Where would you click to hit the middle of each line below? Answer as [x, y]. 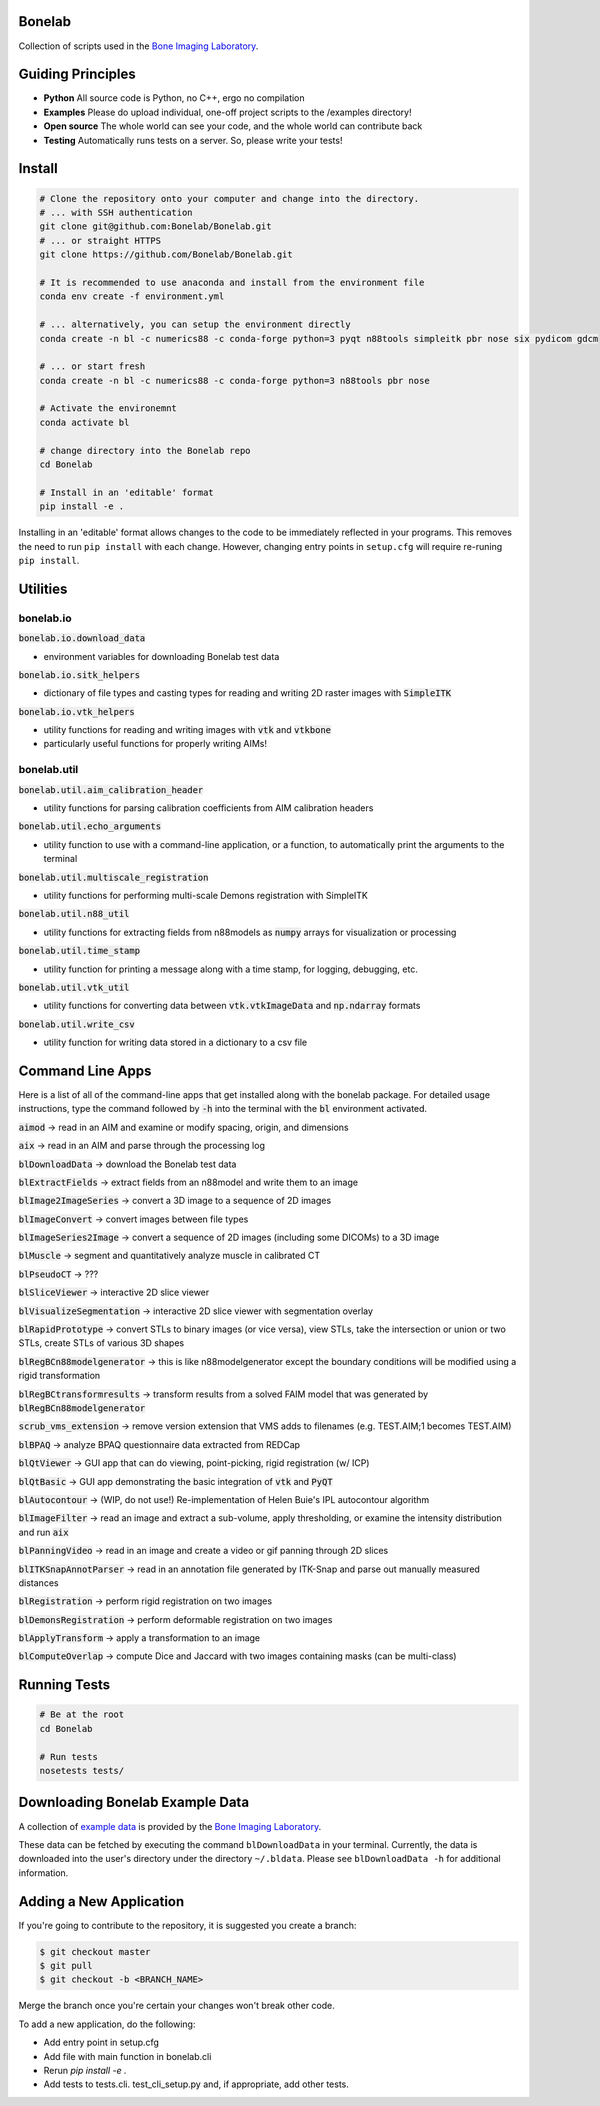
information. [43, 1872]
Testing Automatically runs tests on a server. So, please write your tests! [193, 140]
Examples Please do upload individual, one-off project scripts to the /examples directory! [227, 112]
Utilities [43, 588]
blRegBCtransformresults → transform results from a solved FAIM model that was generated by [223, 1394]
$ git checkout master [95, 1951]
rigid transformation [59, 1376]
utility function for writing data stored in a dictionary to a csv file [175, 1042]
